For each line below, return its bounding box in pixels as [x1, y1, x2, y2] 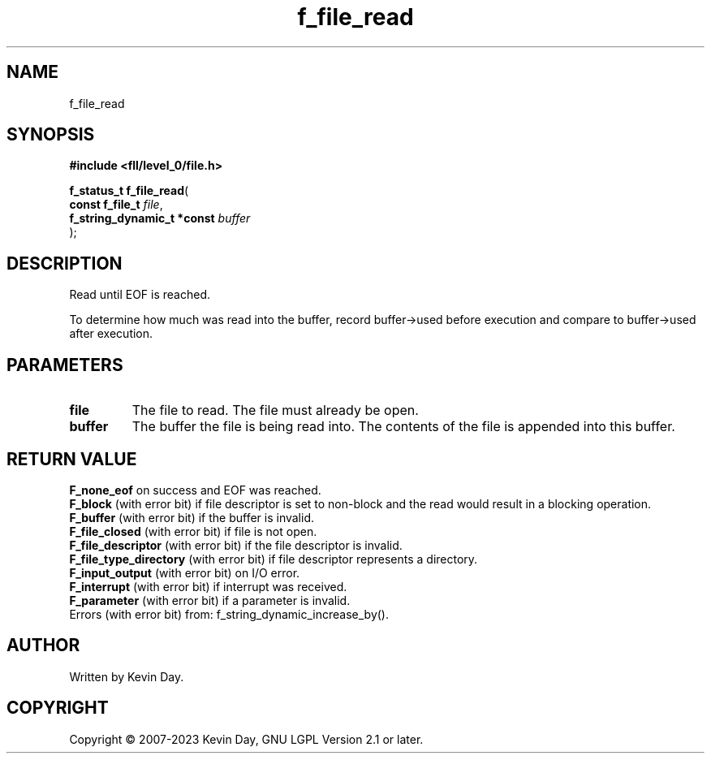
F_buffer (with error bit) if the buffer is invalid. [69, 510, 315, 525]
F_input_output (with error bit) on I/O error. [69, 565, 300, 580]
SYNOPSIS [6, 124, 95, 145]
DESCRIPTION [6, 253, 123, 274]
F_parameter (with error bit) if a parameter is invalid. [69, 593, 351, 607]
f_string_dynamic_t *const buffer [69, 211, 251, 226]
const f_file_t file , [69, 197, 163, 212]
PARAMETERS [6, 354, 123, 375]
